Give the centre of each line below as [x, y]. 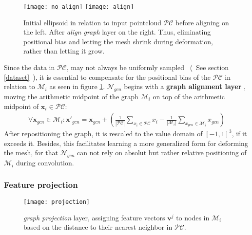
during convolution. [45, 163]
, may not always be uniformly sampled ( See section [148, 67]
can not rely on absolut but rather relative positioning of [162, 153]
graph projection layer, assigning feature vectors [94, 217]
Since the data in [29, 67]
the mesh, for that [31, 153]
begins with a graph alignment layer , [185, 86]
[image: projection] [57, 202]
